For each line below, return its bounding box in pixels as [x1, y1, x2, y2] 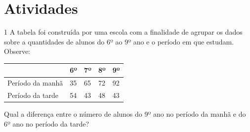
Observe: [4, 46, 31, 56]
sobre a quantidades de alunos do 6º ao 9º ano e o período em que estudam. [4, 36, 234, 46]
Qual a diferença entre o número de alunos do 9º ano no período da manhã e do [4, 109, 246, 119]
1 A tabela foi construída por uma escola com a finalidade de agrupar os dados [4, 27, 243, 37]
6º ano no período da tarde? [4, 118, 89, 129]
